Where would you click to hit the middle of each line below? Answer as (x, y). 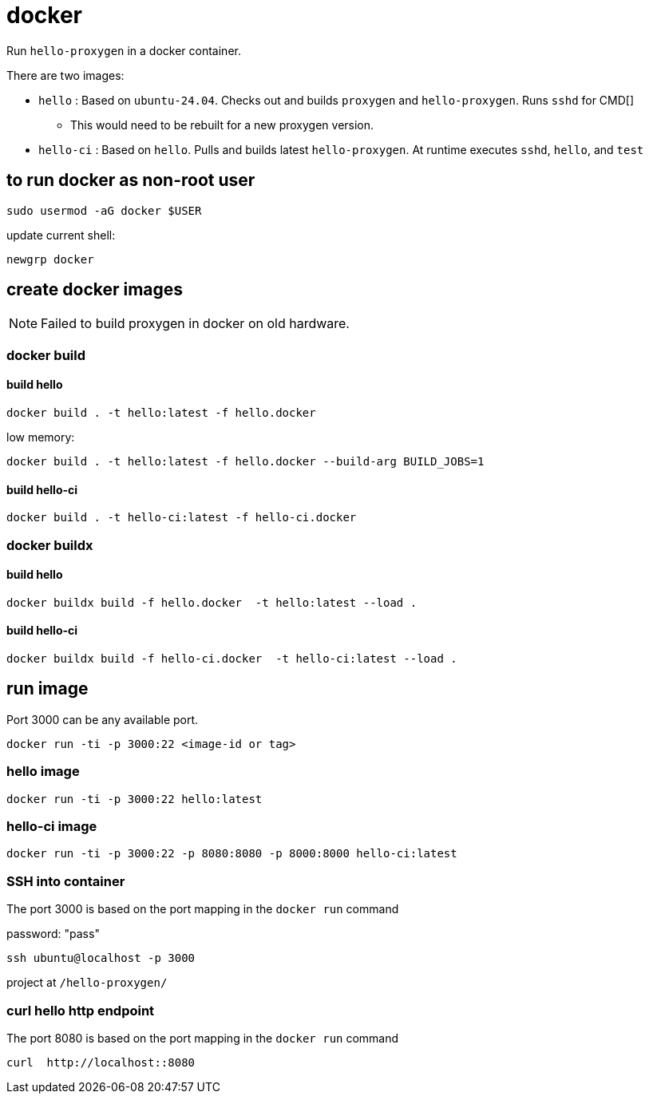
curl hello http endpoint (81, 1010)
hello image (43, 772)
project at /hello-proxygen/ (87, 983)
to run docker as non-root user (131, 180)
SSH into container (66, 881)
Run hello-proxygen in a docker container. (124, 50)
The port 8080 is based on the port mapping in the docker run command (203, 1038)
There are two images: (65, 75)
